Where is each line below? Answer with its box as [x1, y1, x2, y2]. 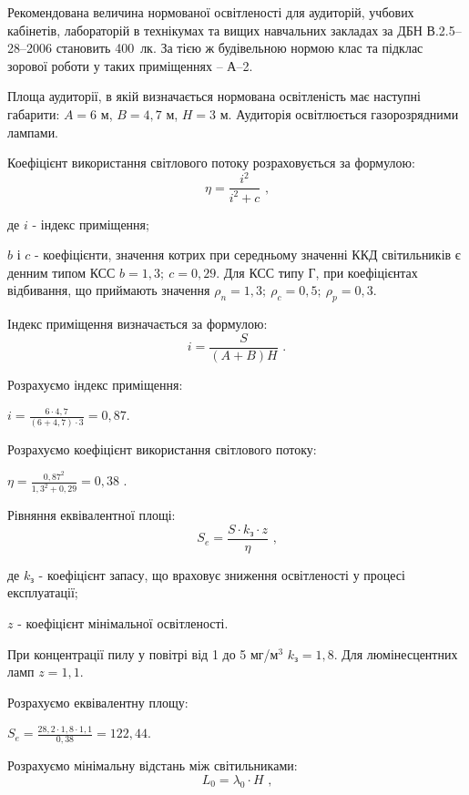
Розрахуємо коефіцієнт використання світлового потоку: [7, 439, 317, 458]
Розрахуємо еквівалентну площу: [7, 692, 189, 711]
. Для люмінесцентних [333, 644, 458, 663]
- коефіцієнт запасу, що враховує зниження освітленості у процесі [38, 565, 405, 584]
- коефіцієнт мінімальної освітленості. [17, 613, 229, 632]
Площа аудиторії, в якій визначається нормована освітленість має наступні [7, 87, 421, 106]
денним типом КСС [7, 262, 116, 281]
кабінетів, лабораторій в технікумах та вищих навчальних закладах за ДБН [7, 20, 423, 39]
